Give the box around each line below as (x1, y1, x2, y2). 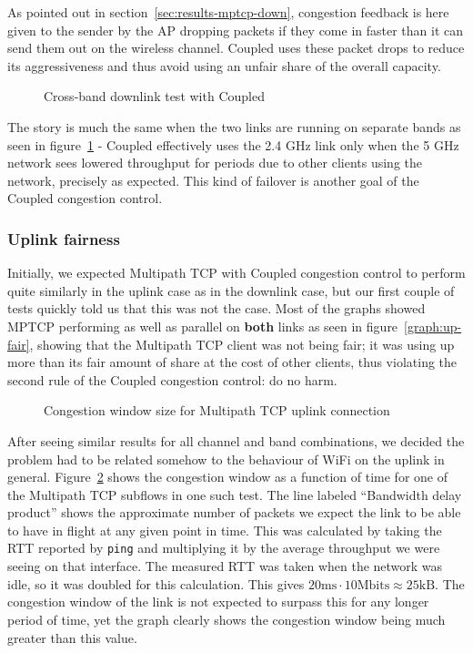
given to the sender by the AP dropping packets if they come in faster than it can (7, 20, 464, 39)
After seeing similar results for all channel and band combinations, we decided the (7, 431, 465, 450)
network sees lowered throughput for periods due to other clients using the (7, 153, 423, 172)
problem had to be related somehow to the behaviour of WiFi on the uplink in (7, 449, 445, 468)
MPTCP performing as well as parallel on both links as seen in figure (7, 316, 398, 335)
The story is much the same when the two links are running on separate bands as (7, 117, 461, 136)
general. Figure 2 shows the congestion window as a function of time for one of (7, 467, 448, 486)
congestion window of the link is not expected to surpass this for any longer (7, 592, 429, 611)
